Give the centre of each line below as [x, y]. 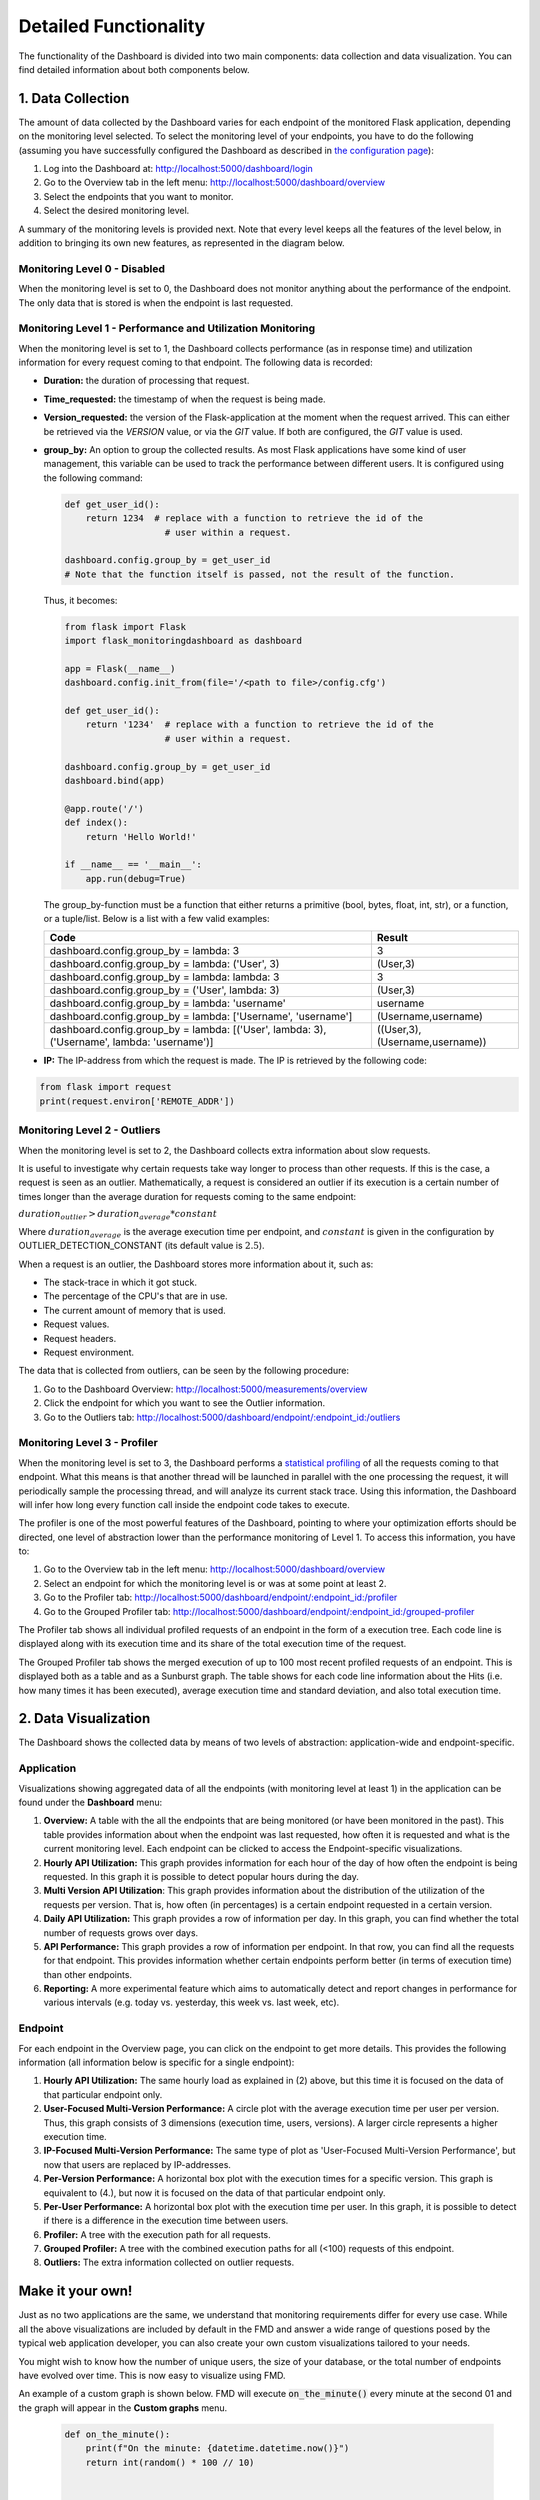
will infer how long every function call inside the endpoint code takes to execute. [184, 1504]
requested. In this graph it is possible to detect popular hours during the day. [201, 1876]
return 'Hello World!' [141, 836]
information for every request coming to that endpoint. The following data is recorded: [196, 362]
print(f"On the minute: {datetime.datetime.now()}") [217, 2448]
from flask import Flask [125, 626]
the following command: [93, 477]
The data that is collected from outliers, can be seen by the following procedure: [184, 1371]
